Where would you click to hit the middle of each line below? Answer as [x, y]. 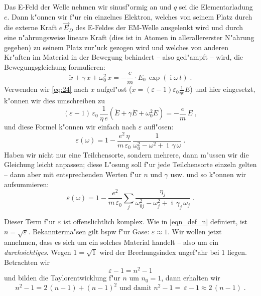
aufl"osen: [159, 126]
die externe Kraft [31, 27]
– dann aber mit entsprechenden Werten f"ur [73, 174]
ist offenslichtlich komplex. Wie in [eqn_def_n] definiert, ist [155, 221]
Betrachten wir [27, 262]
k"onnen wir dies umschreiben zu [55, 101]
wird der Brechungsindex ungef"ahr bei [159, 252]
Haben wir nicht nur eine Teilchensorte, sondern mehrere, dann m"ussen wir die [126, 154]
